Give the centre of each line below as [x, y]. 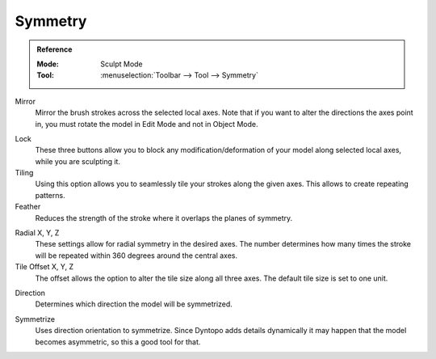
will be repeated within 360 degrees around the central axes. [136, 256]
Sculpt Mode [122, 64]
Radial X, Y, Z [37, 233]
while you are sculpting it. [78, 161]
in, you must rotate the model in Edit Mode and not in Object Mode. [147, 124]
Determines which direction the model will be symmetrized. [134, 304]
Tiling [24, 173]
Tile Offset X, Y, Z [44, 267]
